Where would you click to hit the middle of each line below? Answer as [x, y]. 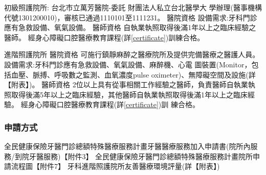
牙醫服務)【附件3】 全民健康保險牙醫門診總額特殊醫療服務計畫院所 [141, 156]
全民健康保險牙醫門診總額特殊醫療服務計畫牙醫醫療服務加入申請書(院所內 [127, 146]
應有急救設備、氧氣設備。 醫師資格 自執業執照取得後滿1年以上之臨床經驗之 [130, 27]
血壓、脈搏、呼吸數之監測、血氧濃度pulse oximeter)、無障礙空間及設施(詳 [133, 74]
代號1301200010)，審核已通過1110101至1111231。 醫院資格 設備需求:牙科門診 [131, 17]
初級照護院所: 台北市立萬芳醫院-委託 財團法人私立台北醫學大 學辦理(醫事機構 [133, 7]
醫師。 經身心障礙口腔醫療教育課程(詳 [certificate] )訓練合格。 [104, 37]
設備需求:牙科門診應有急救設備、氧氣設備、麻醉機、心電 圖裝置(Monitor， [128, 64]
